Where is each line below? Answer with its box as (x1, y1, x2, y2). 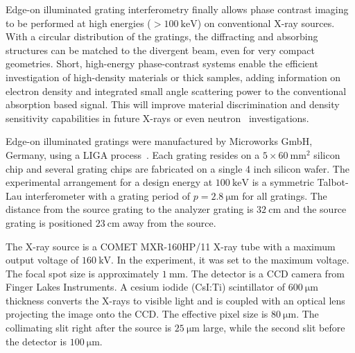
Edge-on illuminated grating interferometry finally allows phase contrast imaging (6, 2, 349, 16)
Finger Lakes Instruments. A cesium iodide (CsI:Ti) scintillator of (6, 279, 286, 294)
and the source (284, 202, 347, 216)
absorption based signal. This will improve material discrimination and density (6, 97, 340, 112)
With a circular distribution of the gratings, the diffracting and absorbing (6, 29, 318, 44)
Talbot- (317, 175, 349, 189)
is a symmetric (252, 175, 314, 189)
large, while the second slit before (202, 320, 345, 335)
